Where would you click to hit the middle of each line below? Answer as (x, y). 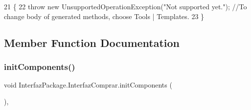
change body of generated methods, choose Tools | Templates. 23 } (104, 16)
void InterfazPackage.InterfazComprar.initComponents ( (88, 85)
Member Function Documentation (92, 42)
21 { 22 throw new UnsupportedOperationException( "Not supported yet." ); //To (125, 6)
